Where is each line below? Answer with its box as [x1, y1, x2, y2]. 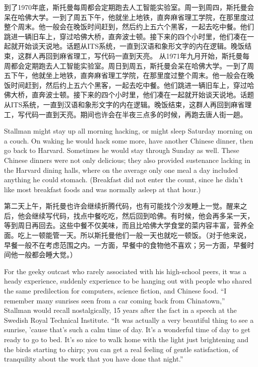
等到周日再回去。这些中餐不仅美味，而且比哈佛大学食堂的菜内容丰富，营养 [4, 220, 247, 230]
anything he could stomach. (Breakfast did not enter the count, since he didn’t [4, 174, 243, 185]
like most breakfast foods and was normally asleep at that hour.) [4, 184, 201, 194]
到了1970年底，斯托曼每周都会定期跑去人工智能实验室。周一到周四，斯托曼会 [4, 2, 254, 12]
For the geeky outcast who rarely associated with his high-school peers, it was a [4, 266, 247, 276]
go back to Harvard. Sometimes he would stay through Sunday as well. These [4, 145, 240, 155]
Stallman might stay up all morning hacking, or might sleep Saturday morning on [4, 126, 253, 136]
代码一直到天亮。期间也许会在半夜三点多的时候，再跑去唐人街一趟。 [24, 109, 247, 119]
